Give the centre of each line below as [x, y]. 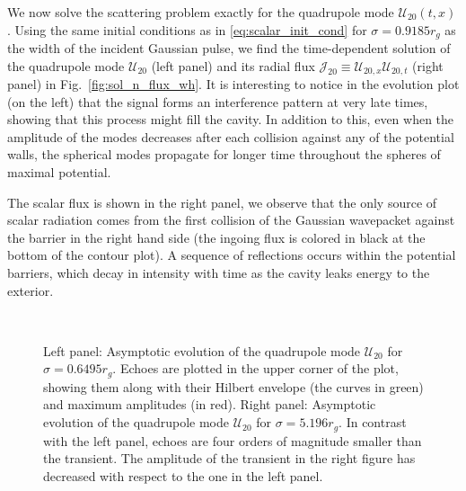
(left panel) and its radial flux [233, 65]
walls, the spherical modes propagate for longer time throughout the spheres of [224, 154]
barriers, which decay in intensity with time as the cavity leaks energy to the [219, 273]
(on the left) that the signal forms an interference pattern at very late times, [218, 101]
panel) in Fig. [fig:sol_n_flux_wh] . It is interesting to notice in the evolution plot [233, 84]
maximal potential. [59, 172]
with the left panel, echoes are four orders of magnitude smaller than [233, 440]
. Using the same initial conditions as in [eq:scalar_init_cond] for [187, 29]
